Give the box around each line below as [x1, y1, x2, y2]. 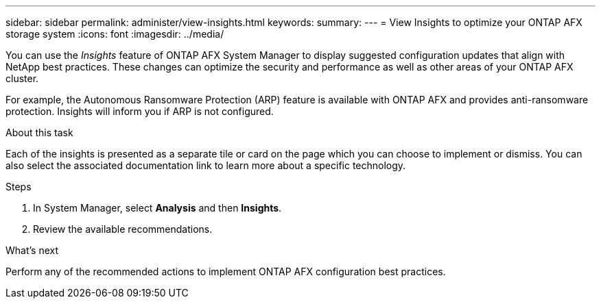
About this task [5, 127, 73, 138]
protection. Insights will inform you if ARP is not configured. [5, 105, 274, 117]
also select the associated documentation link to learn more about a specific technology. [5, 160, 406, 171]
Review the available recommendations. [33, 223, 213, 235]
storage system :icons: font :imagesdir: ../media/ [5, 28, 224, 40]
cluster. [5, 73, 39, 84]
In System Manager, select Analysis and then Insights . [33, 202, 282, 214]
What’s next [5, 244, 59, 256]
